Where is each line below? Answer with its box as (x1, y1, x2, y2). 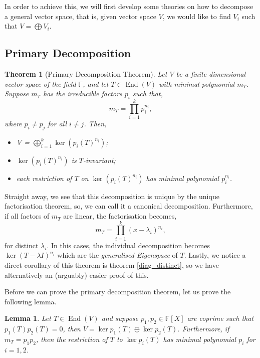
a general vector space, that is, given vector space (5, 11, 156, 21)
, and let (83, 78, 109, 89)
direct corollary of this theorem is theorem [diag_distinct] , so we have (5, 259, 219, 270)
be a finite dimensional (176, 68, 246, 79)
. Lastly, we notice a (184, 250, 246, 260)
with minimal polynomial (159, 78, 235, 89)
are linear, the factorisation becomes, (63, 211, 177, 221)
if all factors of (5, 211, 50, 221)
